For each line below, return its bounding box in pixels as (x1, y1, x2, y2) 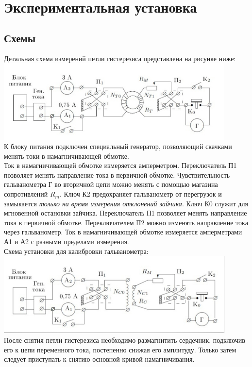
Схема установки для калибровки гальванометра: (4, 246, 149, 256)
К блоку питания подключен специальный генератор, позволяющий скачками (4, 141, 232, 151)
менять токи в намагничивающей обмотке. (4, 150, 129, 161)
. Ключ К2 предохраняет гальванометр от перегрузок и (59, 189, 222, 199)
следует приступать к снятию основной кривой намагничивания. (4, 354, 195, 364)
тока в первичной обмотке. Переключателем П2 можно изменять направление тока (4, 217, 248, 227)
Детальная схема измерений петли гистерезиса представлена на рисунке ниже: (4, 53, 236, 63)
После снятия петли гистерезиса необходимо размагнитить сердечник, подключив (4, 335, 245, 345)
